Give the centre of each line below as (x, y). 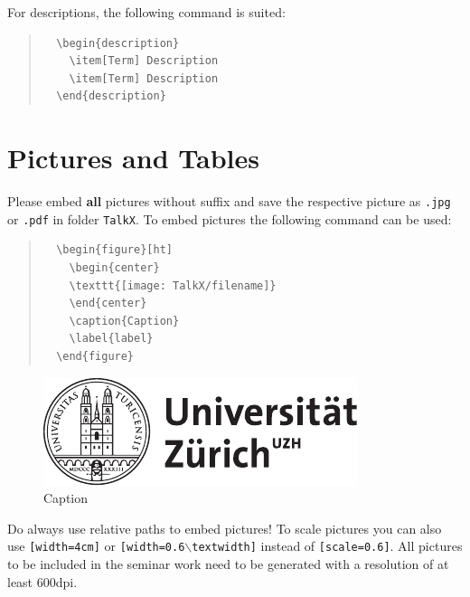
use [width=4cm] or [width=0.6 (96, 546)
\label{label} (111, 339)
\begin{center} (114, 268)
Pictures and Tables (133, 158)
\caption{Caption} (124, 321)
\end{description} (111, 96)
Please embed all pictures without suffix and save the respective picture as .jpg (229, 201)
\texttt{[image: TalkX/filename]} (173, 285)
